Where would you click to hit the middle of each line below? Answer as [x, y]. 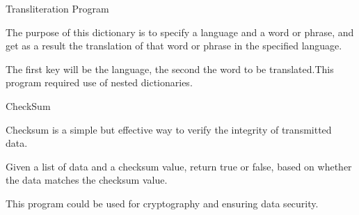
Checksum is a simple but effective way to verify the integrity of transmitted [169, 129]
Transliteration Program [57, 8]
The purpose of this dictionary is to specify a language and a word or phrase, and [180, 32]
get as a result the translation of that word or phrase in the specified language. [174, 46]
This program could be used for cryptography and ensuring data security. [162, 203]
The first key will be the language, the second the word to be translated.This [170, 69]
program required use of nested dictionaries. [99, 82]
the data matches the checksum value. [87, 180]
